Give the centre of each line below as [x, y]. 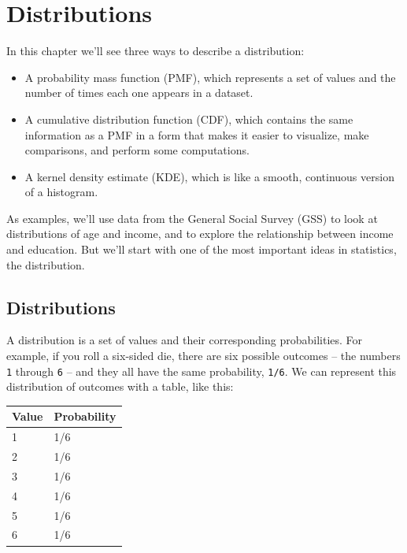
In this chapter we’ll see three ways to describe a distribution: [155, 51]
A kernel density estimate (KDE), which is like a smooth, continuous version [209, 176]
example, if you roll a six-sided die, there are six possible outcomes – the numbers [203, 356]
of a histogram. [61, 192]
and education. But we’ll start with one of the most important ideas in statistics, [202, 249]
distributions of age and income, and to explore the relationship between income [200, 234]
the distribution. [46, 264]
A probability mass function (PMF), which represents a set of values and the [210, 77]
